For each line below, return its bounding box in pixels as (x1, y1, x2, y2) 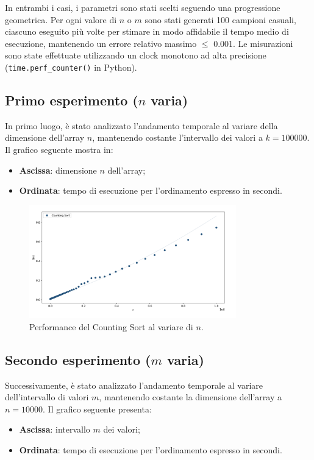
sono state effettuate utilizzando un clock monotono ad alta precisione (5, 49, 266, 62)
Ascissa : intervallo (19, 423, 90, 436)
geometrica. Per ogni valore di (5, 13, 117, 26)
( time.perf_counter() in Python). (5, 60, 137, 73)
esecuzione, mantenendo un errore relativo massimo (5, 37, 197, 49)
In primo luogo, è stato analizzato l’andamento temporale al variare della (5, 119, 278, 132)
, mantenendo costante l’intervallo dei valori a (92, 131, 263, 144)
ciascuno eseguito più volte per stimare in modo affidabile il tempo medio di (5, 25, 289, 38)
